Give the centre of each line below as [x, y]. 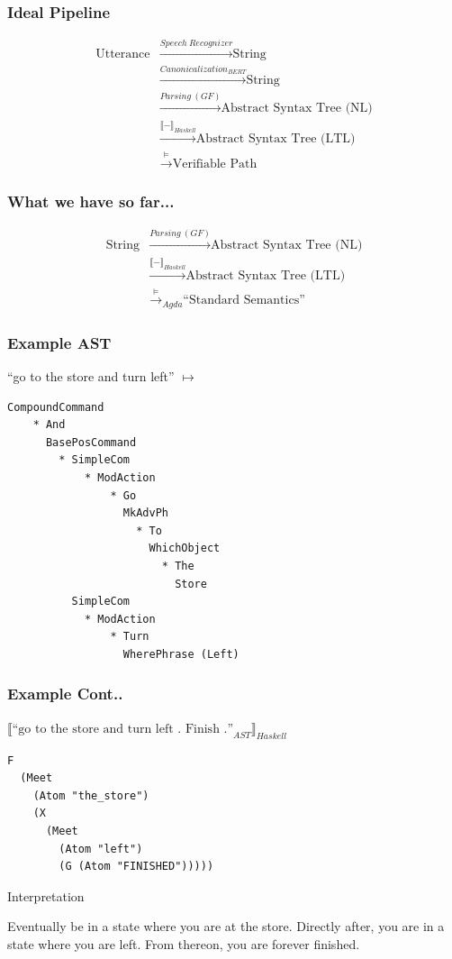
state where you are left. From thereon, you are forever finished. [184, 943]
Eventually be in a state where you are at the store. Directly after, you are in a [226, 926]
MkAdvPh [145, 513]
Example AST [59, 342]
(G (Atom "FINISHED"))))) [136, 867]
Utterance [123, 55]
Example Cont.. [65, 694]
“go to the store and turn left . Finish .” [123, 729]
